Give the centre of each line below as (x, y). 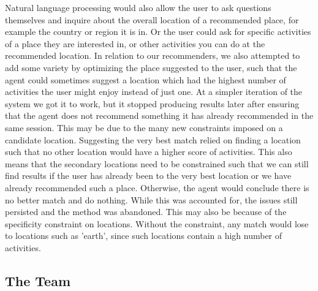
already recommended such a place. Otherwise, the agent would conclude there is (157, 187)
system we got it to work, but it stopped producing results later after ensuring (152, 103)
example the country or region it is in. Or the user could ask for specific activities (158, 32)
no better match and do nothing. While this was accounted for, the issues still (151, 199)
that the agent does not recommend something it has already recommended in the (159, 115)
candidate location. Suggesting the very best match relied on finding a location (153, 139)
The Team (38, 280)
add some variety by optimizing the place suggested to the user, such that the (151, 67)
